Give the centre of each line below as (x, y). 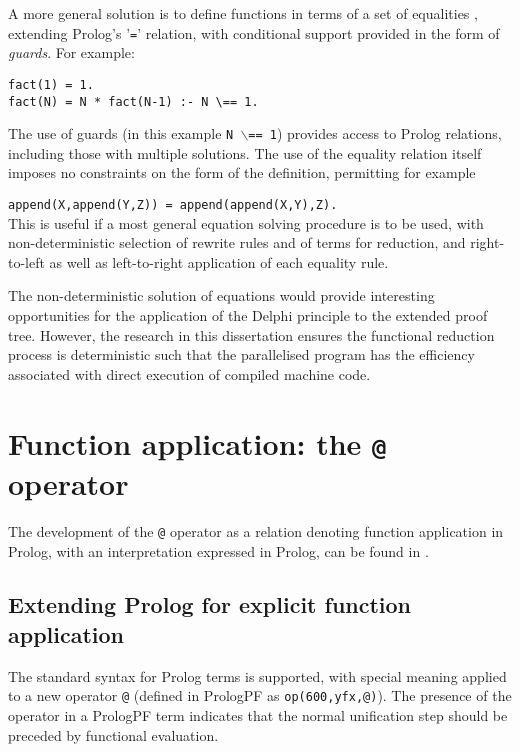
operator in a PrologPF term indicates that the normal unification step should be (258, 714)
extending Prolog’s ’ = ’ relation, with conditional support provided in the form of (254, 32)
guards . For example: (71, 52)
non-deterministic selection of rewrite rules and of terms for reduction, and (237, 242)
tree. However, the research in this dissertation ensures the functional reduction (251, 334)
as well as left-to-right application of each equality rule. (219, 261)
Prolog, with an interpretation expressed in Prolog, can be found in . (218, 550)
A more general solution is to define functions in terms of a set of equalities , (243, 13)
